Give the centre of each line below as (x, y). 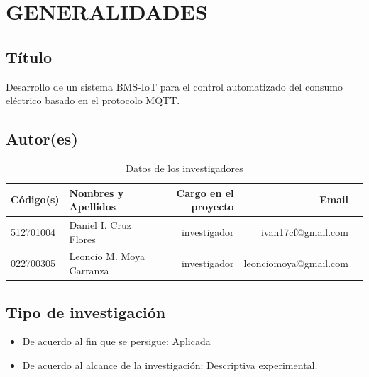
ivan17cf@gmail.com (305, 231)
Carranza (89, 270)
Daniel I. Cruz (100, 225)
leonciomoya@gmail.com (296, 263)
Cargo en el (205, 192)
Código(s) (35, 199)
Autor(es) (42, 139)
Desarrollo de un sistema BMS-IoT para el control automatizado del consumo (174, 86)
